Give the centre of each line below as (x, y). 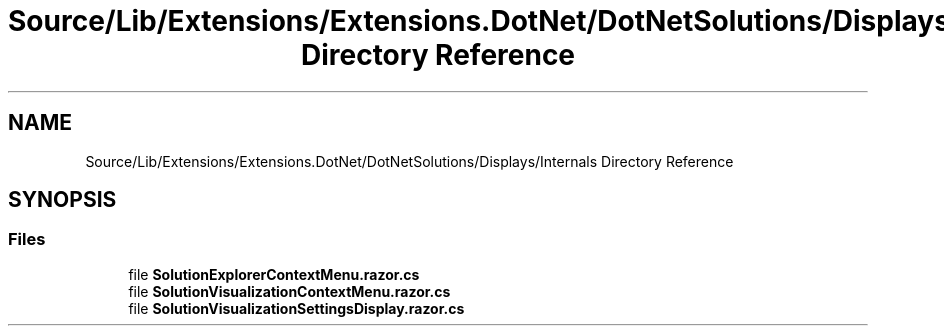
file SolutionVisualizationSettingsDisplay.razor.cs (296, 308)
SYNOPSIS (62, 200)
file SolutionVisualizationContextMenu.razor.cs (289, 291)
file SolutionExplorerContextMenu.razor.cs (274, 274)
